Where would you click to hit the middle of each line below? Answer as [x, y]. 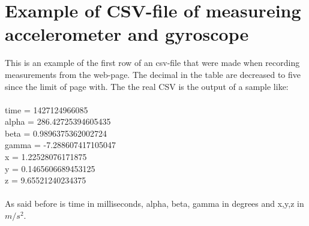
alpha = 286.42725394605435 [58, 121]
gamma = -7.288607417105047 [61, 145]
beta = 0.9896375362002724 [56, 133]
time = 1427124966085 [46, 109]
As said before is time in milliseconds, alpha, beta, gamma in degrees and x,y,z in [154, 204]
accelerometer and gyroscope [127, 34]
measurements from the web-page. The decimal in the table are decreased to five [153, 74]
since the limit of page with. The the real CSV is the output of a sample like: [147, 86]
